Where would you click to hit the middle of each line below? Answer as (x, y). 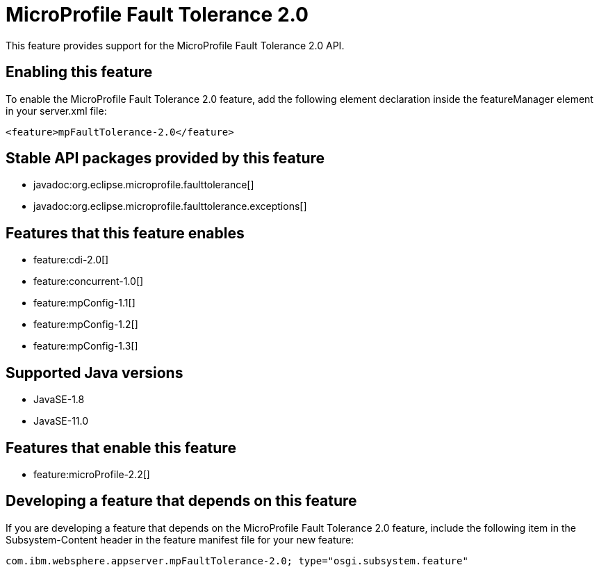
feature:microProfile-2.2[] (92, 474)
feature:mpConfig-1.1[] (84, 303)
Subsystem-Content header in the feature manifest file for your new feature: (180, 539)
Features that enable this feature (121, 448)
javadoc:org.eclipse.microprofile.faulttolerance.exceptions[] (170, 206)
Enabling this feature (79, 72)
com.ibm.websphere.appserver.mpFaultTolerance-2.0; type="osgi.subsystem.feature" (237, 561)
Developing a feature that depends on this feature (181, 501)
